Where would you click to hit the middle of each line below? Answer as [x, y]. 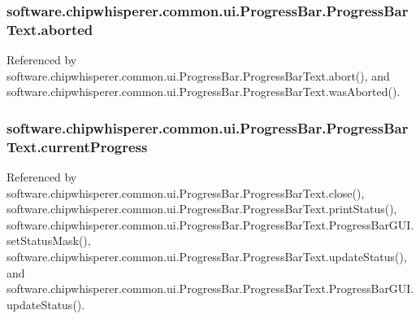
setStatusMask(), [49, 240]
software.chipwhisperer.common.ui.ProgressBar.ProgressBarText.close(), [186, 192]
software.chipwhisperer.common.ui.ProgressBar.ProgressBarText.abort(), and [198, 75]
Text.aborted [50, 29]
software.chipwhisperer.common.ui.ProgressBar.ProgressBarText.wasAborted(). [204, 92]
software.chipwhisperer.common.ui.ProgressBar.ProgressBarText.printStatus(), [202, 209]
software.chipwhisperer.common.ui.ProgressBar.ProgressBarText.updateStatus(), [207, 257]
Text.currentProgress [77, 146]
